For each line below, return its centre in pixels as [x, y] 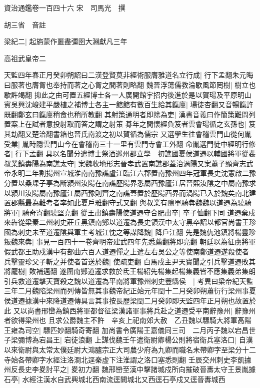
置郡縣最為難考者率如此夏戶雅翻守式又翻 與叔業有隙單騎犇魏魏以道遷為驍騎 [128, 203]
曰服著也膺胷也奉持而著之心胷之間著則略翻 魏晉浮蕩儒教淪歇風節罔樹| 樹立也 [130, 84]
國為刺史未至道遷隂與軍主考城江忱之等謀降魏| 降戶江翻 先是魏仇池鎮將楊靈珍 [130, 232]
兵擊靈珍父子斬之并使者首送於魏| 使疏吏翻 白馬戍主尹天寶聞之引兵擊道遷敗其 [130, 261]
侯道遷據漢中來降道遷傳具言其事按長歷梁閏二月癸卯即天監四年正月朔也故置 [126, 301]
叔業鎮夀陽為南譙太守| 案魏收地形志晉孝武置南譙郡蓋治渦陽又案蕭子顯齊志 [125, 163]
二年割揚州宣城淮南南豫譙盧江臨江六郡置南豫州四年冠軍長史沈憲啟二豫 [140, 173]
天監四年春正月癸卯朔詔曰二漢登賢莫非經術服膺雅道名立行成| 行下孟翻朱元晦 [129, 75]
